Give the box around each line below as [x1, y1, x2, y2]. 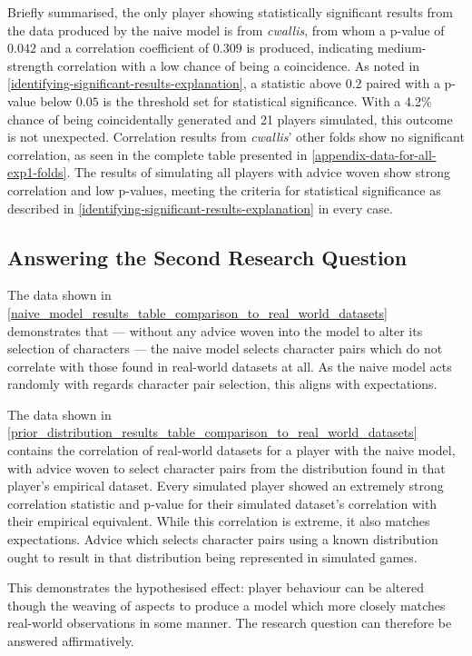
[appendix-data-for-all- [311, 144, 437, 164]
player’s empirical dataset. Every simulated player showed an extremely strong [7, 476, 444, 495]
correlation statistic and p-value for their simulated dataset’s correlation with [7, 493, 438, 512]
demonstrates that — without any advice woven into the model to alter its [7, 321, 423, 340]
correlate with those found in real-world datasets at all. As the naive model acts [7, 356, 452, 375]
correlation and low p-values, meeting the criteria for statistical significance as [7, 180, 441, 199]
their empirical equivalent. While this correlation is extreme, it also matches [7, 512, 430, 531]
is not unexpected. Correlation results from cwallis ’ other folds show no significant [7, 127, 465, 146]
